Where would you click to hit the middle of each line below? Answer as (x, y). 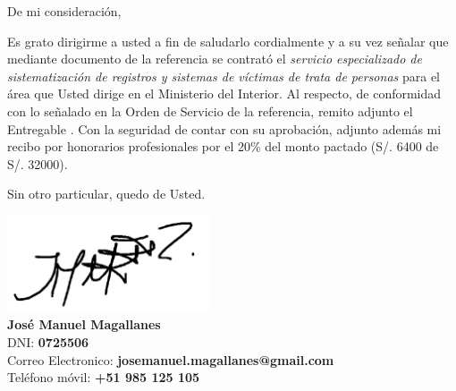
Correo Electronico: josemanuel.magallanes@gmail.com (171, 359)
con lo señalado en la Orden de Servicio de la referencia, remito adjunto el (210, 110)
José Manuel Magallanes (84, 324)
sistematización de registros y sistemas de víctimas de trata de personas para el (224, 76)
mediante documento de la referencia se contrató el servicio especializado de (215, 59)
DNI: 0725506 (48, 342)
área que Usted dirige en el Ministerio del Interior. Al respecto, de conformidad (224, 93)
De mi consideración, (64, 11)
